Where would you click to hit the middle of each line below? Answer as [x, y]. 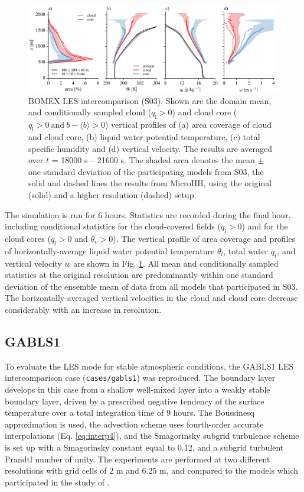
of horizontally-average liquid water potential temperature [110, 250]
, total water [246, 250]
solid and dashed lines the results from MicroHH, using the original [150, 183]
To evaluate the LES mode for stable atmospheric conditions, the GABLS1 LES [149, 366]
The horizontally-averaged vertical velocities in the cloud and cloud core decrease [151, 298]
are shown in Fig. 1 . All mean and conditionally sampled [176, 263]
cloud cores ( [28, 238]
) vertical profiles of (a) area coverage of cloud [188, 124]
